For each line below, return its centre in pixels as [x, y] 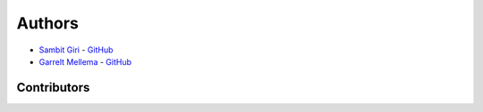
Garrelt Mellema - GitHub [85, 61]
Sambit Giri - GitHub [76, 50]
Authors [48, 23]
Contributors [53, 88]
